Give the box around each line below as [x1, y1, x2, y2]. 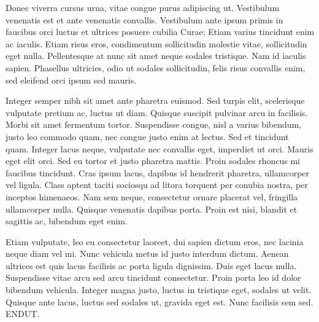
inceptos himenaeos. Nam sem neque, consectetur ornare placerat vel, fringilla [6, 190, 298, 203]
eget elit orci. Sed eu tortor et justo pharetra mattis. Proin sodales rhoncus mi [6, 154, 300, 167]
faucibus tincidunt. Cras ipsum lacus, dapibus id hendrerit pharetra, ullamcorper [6, 166, 310, 179]
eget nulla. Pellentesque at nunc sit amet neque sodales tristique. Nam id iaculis [6, 49, 306, 62]
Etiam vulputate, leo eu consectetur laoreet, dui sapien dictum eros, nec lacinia [6, 235, 304, 248]
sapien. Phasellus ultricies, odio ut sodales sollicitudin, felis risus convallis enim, [6, 61, 306, 74]
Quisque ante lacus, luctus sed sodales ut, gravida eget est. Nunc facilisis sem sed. [6, 295, 313, 308]
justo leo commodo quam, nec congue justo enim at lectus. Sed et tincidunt [6, 130, 289, 143]
